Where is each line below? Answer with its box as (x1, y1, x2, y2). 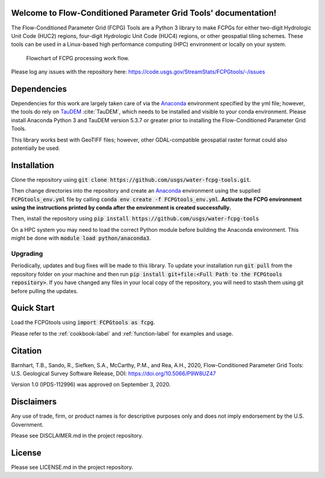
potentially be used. (11, 144, 60, 152)
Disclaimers (11, 397, 57, 407)
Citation (11, 346, 42, 356)
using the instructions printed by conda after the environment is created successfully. (11, 204, 232, 211)
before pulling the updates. (11, 287, 78, 294)
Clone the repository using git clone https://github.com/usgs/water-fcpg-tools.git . (11, 176, 252, 183)
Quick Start (11, 303, 55, 313)
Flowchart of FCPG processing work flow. (26, 54, 129, 61)
